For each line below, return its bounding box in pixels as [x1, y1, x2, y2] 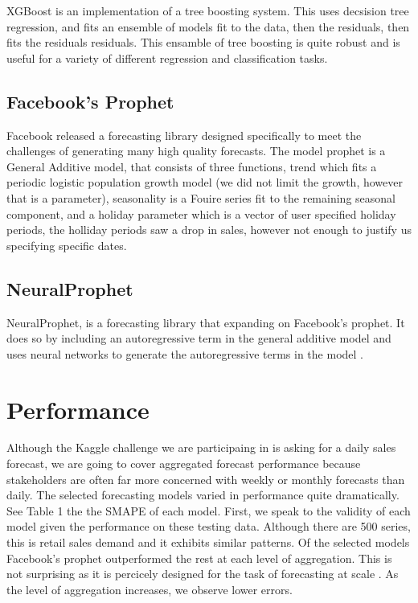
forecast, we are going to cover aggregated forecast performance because [6, 455, 361, 472]
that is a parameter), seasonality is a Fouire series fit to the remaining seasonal [6, 189, 395, 206]
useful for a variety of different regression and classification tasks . [6, 49, 328, 66]
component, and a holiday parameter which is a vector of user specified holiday [6, 205, 396, 222]
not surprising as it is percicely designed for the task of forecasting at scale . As [6, 565, 399, 582]
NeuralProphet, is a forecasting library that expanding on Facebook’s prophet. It [6, 314, 405, 330]
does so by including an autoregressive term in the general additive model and [6, 330, 391, 347]
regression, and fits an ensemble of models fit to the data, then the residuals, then [6, 18, 410, 35]
